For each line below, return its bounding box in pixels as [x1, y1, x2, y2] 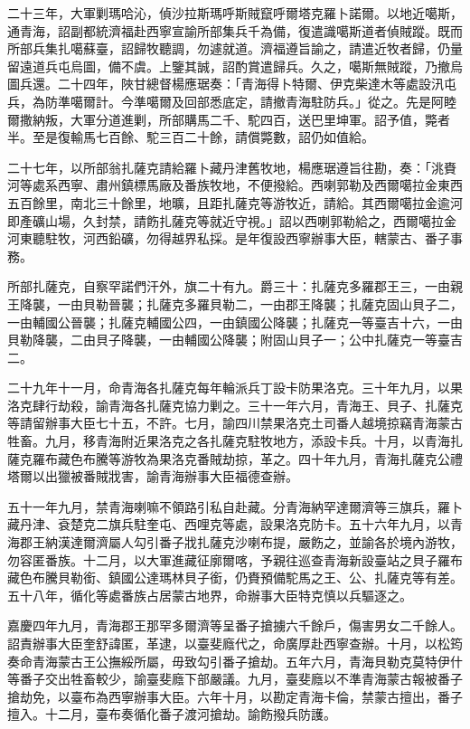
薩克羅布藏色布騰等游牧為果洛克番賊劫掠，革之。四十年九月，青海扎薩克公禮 [7, 449, 463, 468]
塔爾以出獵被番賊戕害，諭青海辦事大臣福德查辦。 [7, 467, 298, 486]
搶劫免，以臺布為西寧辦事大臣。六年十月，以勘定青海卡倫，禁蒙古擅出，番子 [7, 686, 463, 705]
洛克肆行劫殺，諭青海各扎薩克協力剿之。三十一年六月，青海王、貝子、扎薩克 [7, 395, 463, 414]
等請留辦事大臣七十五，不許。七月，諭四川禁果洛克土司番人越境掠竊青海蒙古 [7, 413, 463, 432]
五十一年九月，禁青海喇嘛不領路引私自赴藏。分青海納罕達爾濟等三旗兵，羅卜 [7, 497, 463, 516]
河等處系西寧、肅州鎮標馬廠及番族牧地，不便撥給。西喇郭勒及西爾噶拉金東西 [7, 175, 463, 194]
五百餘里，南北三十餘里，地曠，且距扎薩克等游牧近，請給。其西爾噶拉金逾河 [7, 193, 463, 212]
